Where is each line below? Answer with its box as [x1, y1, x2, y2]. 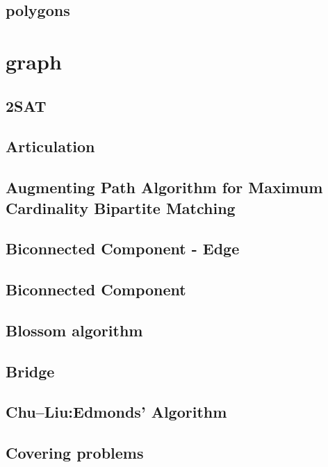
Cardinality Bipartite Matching [6, 197, 236, 218]
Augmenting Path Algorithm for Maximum [6, 177, 323, 198]
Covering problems [6, 442, 144, 464]
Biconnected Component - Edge [6, 238, 240, 259]
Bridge [6, 360, 55, 382]
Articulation [6, 136, 95, 157]
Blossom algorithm [6, 319, 143, 341]
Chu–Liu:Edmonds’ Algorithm [6, 401, 227, 423]
